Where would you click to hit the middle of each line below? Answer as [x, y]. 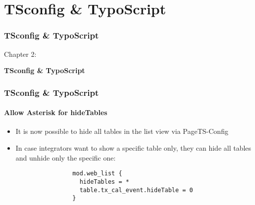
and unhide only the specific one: [66, 157]
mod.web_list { [97, 174]
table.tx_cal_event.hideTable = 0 [136, 190]
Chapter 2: [20, 54]
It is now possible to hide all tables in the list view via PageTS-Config [122, 131]
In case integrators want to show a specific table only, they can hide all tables [133, 148]
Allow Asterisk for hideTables [56, 112]
